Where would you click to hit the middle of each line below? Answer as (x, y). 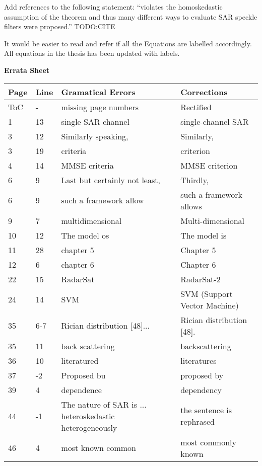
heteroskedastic (88, 416)
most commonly (208, 442)
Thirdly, (195, 180)
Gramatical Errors (98, 92)
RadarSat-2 (201, 279)
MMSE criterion (209, 165)
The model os (85, 235)
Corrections (204, 92)
